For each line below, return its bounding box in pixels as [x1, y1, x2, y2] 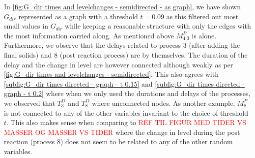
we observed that [4, 97, 55, 108]
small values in [4, 21, 48, 31]
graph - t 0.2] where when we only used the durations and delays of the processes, [4, 88, 251, 98]
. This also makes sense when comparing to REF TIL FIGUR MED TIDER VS [6, 117, 247, 127]
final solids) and [4, 49, 52, 60]
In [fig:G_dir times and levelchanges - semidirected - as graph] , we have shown [4, 1, 241, 11]
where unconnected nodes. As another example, [92, 97, 235, 108]
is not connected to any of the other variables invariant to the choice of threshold [4, 107, 248, 118]
